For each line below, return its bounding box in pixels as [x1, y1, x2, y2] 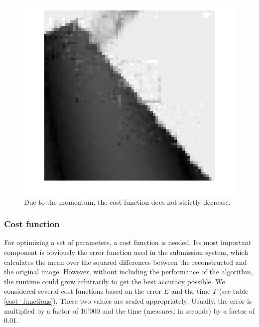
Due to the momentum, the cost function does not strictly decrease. [24, 196, 231, 207]
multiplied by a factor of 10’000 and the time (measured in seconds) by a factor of [4, 305, 255, 316]
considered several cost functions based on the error [4, 286, 161, 296]
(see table [219, 286, 249, 296]
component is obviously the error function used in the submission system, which [4, 246, 248, 257]
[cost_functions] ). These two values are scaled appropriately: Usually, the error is [4, 295, 252, 306]
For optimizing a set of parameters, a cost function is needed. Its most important [4, 237, 252, 247]
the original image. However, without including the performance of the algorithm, [4, 266, 253, 277]
